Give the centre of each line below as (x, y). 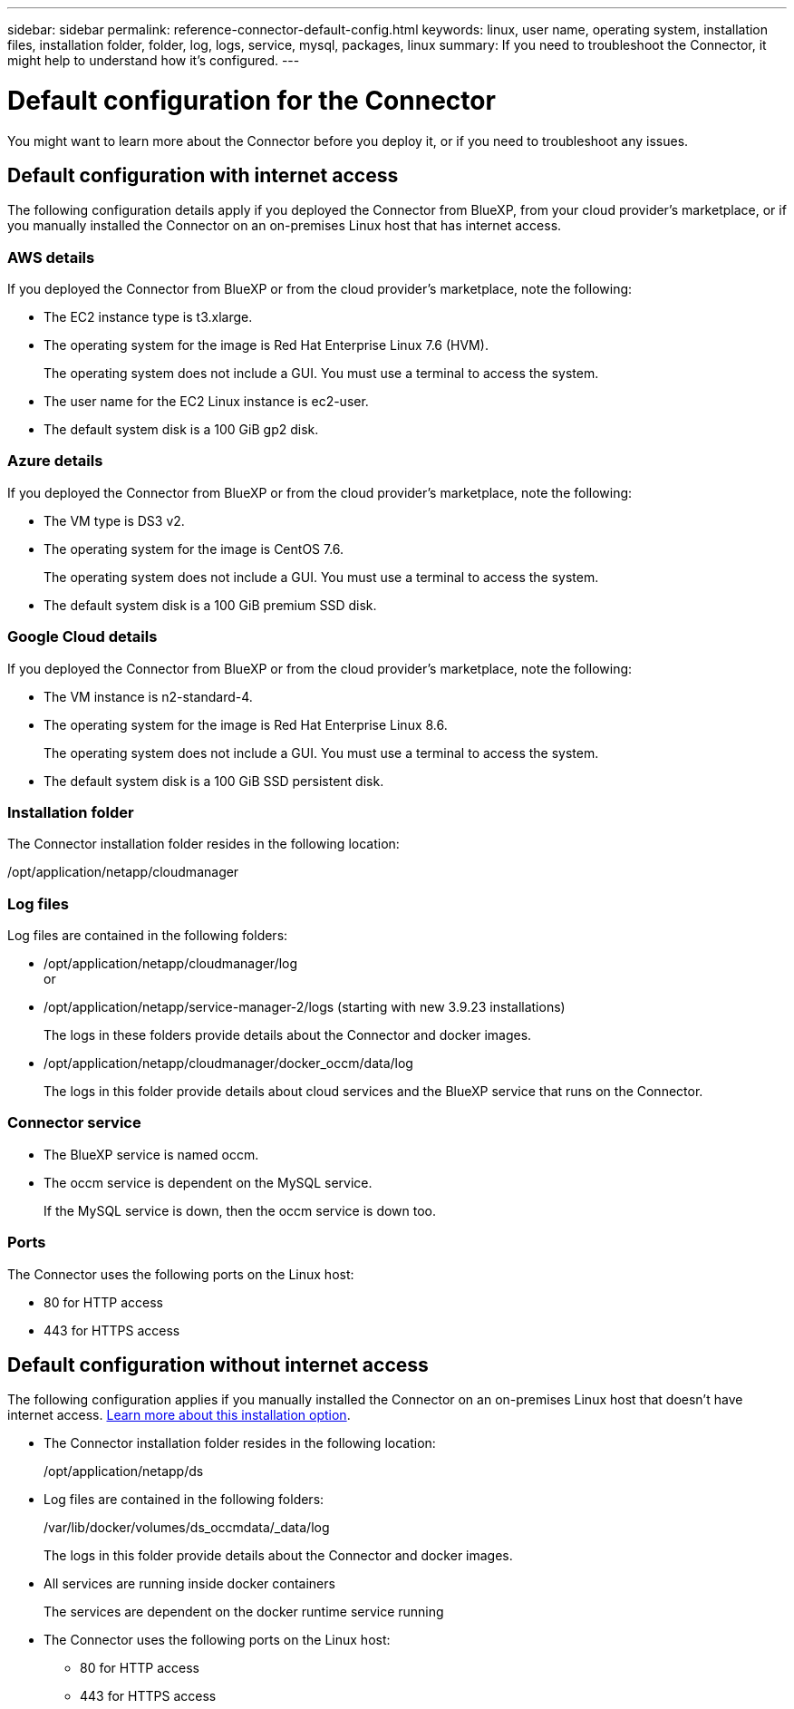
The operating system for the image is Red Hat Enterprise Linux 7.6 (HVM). (266, 345)
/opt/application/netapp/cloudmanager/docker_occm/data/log (228, 1063)
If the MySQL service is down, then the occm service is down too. (240, 1210)
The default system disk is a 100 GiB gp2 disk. (181, 430)
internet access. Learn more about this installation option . (179, 1415)
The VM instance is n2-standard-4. (148, 696)
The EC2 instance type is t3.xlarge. (148, 317)
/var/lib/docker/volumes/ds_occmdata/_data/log (187, 1528)
